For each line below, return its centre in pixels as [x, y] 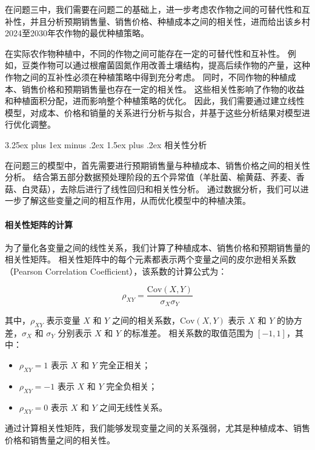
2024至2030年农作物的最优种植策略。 [77, 33]
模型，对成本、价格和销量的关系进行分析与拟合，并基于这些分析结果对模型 [153, 112]
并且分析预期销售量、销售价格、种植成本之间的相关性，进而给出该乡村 [170, 21]
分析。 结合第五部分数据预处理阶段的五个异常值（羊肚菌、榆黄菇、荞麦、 [151, 177]
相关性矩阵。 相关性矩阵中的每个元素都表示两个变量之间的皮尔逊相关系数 [151, 259]
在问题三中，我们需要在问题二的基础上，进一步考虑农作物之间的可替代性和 [153, 9]
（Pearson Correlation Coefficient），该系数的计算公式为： [116, 271]
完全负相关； [132, 386]
